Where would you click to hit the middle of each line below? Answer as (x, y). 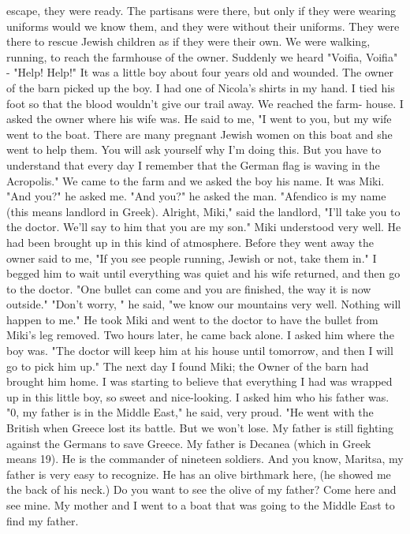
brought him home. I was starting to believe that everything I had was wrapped (199, 381)
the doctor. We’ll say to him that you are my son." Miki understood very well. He (204, 227)
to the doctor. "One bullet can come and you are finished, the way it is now (189, 288)
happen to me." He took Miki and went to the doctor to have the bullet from (192, 319)
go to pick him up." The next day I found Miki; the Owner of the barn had (188, 366)
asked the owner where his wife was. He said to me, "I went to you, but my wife (199, 119)
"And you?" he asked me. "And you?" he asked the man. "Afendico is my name (196, 196)
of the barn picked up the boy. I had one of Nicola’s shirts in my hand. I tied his (201, 87)
